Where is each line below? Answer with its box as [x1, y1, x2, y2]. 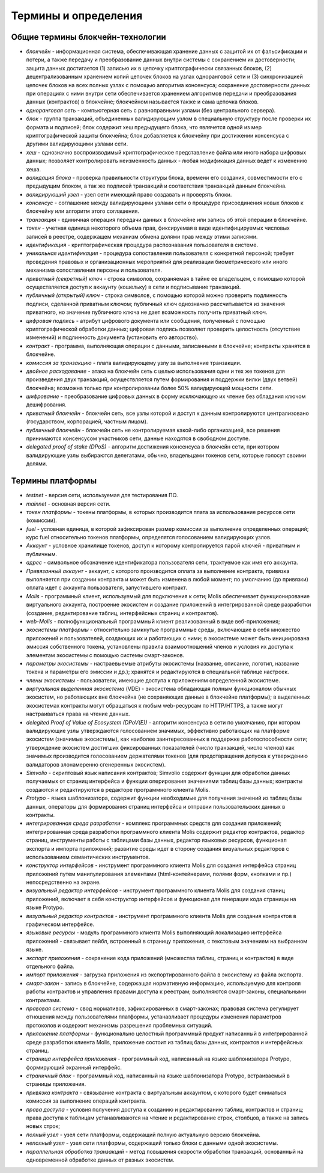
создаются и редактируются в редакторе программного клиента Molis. [26, 786, 210, 793]
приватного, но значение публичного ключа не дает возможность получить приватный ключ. [26, 308, 268, 316]
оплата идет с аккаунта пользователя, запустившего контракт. [26, 584, 187, 592]
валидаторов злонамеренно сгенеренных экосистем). [26, 761, 166, 768]
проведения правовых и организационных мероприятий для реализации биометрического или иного [26, 258, 288, 265]
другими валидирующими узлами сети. [26, 140, 128, 147]
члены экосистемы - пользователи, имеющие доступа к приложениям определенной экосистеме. [26, 676, 280, 684]
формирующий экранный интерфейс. [26, 1064, 122, 1071]
